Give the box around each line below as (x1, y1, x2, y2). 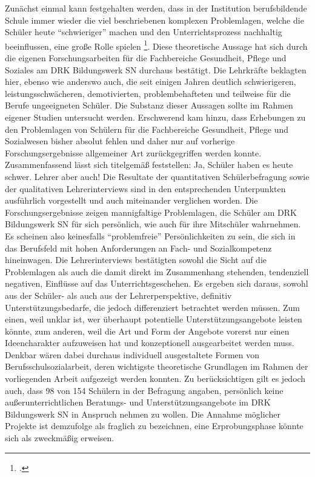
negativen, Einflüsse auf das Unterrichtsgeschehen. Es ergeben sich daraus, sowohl (5, 277, 308, 290)
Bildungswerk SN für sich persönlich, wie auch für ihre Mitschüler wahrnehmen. (5, 218, 301, 230)
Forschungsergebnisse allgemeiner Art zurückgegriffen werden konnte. (5, 146, 262, 159)
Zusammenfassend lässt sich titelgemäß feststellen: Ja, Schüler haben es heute (5, 158, 293, 171)
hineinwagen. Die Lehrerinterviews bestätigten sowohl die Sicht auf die (5, 253, 267, 266)
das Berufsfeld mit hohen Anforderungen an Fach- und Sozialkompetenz (5, 241, 272, 254)
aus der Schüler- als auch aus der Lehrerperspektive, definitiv (5, 289, 232, 301)
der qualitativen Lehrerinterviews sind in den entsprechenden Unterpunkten (5, 182, 286, 195)
